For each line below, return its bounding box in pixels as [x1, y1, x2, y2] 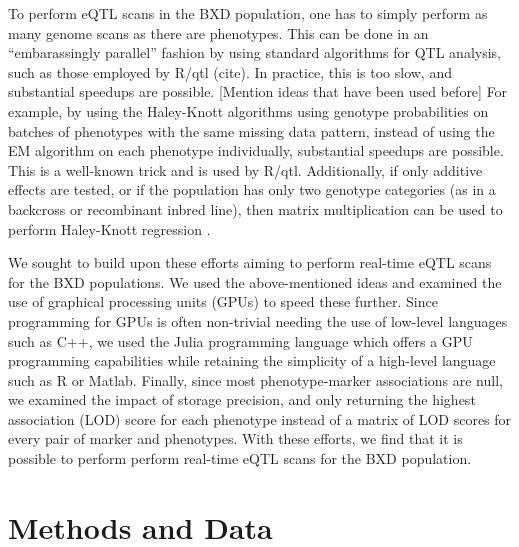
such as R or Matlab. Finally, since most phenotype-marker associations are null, [8, 369, 503, 390]
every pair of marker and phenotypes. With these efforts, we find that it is [8, 428, 463, 449]
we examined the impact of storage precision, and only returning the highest [8, 389, 476, 410]
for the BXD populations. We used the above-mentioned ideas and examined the [8, 271, 502, 292]
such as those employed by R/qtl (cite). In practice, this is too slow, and [8, 61, 452, 82]
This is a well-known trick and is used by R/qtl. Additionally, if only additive [8, 159, 483, 180]
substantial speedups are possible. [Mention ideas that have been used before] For [8, 81, 508, 102]
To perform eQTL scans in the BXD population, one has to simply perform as [8, 3, 488, 23]
